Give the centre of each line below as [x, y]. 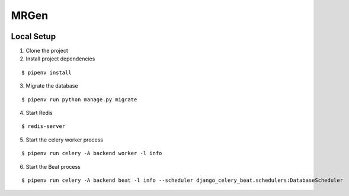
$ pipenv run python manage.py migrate [79, 99]
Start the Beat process [53, 166]
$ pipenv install [47, 72]
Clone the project [47, 51]
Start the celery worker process [65, 140]
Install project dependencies [60, 59]
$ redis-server [44, 126]
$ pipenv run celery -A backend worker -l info [92, 153]
